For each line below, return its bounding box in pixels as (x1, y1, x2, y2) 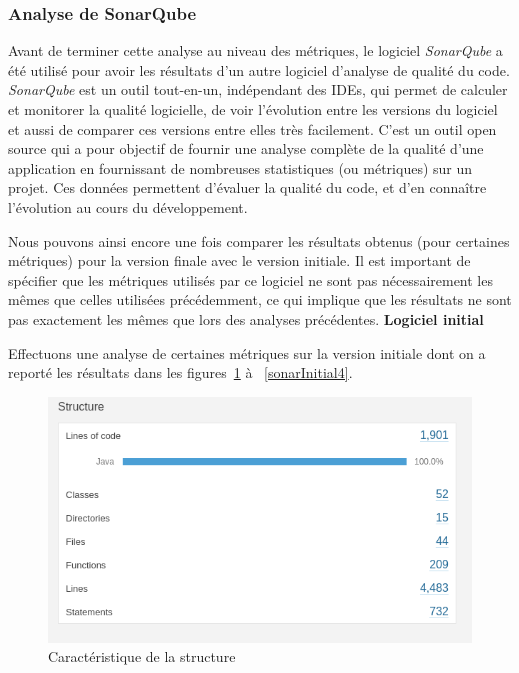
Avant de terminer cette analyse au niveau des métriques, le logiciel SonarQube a (8, 40, 503, 61)
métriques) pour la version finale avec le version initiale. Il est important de (8, 250, 471, 271)
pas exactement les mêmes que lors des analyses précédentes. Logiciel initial (8, 308, 484, 329)
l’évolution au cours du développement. (8, 196, 248, 217)
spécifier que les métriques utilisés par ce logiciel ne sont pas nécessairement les (8, 269, 493, 290)
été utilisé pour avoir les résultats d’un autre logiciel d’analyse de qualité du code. (8, 59, 510, 80)
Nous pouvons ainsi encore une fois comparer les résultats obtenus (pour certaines (8, 230, 510, 251)
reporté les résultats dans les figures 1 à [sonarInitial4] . (8, 362, 353, 383)
